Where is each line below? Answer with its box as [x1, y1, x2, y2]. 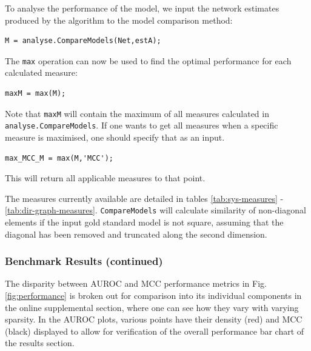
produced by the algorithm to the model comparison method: [5, 13, 233, 26]
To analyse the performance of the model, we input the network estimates [5, 2, 279, 14]
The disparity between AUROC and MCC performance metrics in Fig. [5, 277, 267, 290]
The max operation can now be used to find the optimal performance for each [5, 54, 292, 67]
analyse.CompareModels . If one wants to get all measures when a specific [5, 119, 278, 132]
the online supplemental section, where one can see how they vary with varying [5, 301, 299, 313]
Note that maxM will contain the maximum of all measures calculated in [5, 107, 269, 119]
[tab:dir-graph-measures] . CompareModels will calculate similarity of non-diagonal [5, 204, 306, 216]
